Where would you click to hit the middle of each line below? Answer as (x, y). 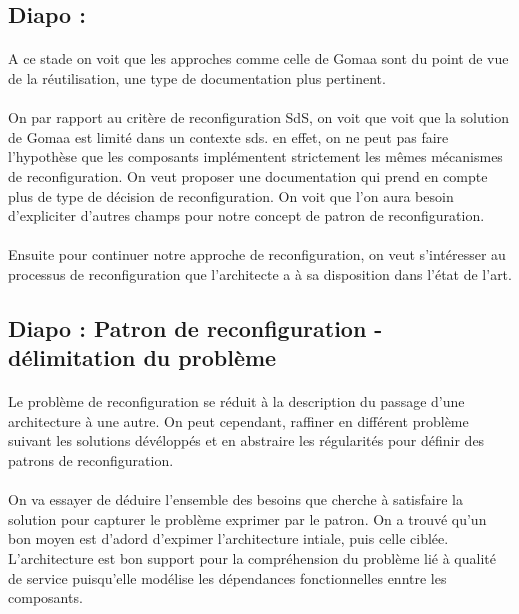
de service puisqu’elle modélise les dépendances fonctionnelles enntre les (227, 577)
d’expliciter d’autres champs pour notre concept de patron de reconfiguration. (246, 215)
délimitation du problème (142, 357)
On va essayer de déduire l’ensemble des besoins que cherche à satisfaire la (235, 499)
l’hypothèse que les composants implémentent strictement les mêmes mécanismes (255, 156)
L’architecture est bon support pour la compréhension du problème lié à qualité (252, 558)
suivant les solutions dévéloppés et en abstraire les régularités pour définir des (246, 440)
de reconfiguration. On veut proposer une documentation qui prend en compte (248, 175)
